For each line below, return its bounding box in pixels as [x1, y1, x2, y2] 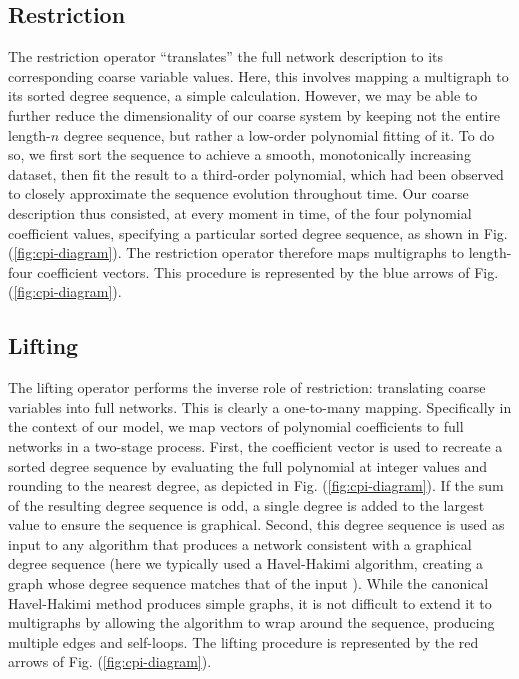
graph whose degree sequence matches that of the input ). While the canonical [8, 573, 489, 594]
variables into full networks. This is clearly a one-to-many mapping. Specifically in [8, 396, 512, 417]
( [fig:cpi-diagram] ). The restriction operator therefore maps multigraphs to [8, 242, 464, 263]
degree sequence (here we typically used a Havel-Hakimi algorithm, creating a [8, 553, 484, 574]
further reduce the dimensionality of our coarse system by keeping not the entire [8, 104, 501, 125]
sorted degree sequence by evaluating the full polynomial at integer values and [8, 455, 488, 476]
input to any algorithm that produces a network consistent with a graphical [8, 533, 472, 554]
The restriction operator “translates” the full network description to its [8, 46, 444, 67]
